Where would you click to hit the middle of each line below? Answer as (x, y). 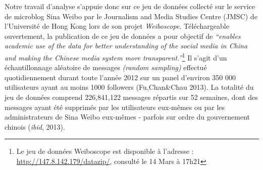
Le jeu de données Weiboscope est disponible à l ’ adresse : (105, 151)
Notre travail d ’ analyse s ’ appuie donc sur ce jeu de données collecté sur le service (130, 6)
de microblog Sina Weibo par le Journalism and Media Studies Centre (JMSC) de (131, 16)
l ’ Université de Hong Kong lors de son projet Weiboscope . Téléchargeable (117, 26)
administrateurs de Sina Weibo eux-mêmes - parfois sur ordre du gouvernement (127, 117)
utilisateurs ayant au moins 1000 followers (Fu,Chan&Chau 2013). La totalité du (129, 87)
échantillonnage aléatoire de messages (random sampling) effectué (106, 67)
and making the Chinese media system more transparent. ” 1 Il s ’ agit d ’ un (116, 56)
